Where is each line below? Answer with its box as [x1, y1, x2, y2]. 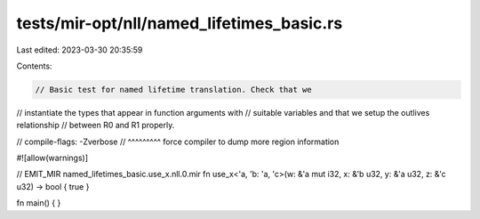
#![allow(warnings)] [16, 152, 89, 164]
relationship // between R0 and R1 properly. [16, 120, 175, 131]
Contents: [16, 61, 52, 71]
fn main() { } [16, 198, 61, 208]
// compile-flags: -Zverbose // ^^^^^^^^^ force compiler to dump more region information [16, 136, 340, 147]
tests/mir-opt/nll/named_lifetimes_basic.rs [16, 13, 343, 33]
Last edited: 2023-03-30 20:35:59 [16, 45, 143, 55]
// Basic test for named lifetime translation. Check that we [35, 85, 312, 94]
